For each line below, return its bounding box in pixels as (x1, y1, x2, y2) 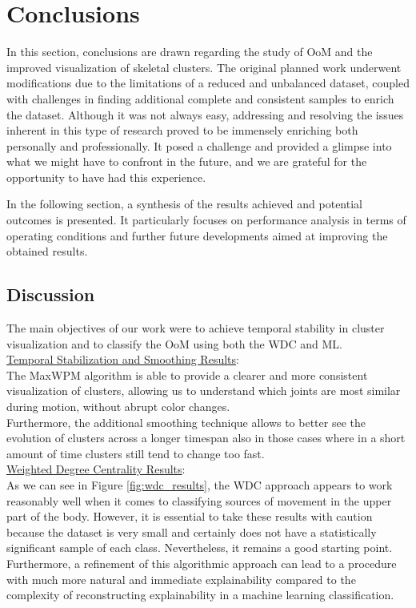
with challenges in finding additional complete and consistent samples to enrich (6, 90, 394, 107)
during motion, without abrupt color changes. (6, 398, 230, 415)
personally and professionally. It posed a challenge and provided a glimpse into (6, 137, 392, 154)
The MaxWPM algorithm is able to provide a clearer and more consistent (6, 366, 368, 383)
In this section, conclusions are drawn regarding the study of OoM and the (6, 43, 373, 60)
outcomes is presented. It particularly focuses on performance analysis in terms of (6, 211, 406, 228)
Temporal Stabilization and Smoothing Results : (6, 351, 239, 368)
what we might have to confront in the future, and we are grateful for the (6, 153, 367, 170)
